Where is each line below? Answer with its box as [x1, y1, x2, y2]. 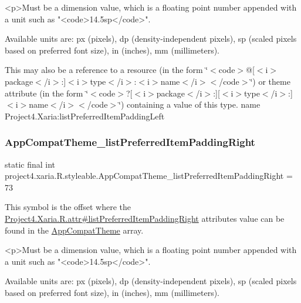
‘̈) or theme [250, 75, 290, 87]
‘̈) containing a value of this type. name [119, 98, 261, 111]
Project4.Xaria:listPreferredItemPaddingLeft [5, 109, 165, 122]
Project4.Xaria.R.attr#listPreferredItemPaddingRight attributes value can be [5, 212, 285, 224]
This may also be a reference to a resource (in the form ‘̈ [5, 64, 208, 76]
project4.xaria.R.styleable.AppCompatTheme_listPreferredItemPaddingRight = [5, 169, 293, 182]
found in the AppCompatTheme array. [5, 224, 144, 236]
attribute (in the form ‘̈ [5, 86, 89, 99]
